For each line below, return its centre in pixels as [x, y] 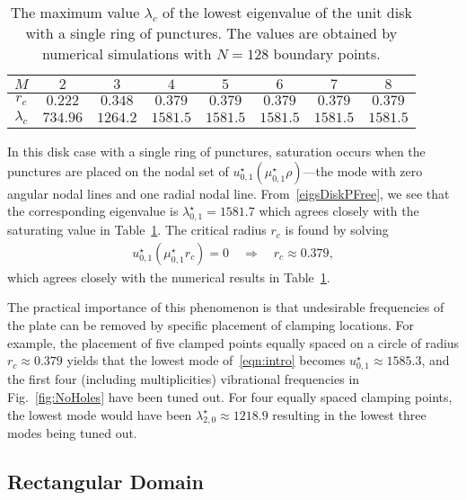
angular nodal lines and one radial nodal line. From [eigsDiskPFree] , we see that [229, 193]
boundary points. [327, 54]
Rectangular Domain [106, 482]
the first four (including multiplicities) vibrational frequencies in [184, 379]
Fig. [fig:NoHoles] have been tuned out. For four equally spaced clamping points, [230, 396]
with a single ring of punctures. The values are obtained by [211, 33]
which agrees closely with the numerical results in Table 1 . [169, 277]
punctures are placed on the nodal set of [118, 170]
